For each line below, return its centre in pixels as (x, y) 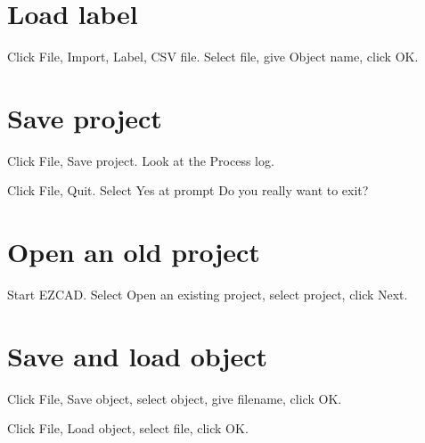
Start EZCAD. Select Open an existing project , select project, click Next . (208, 295)
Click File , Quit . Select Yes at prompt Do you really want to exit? (188, 190)
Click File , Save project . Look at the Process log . (141, 160)
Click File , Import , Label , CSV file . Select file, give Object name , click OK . (213, 57)
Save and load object (137, 355)
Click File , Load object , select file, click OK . (128, 428)
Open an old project (134, 252)
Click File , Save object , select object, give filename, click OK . (175, 398)
